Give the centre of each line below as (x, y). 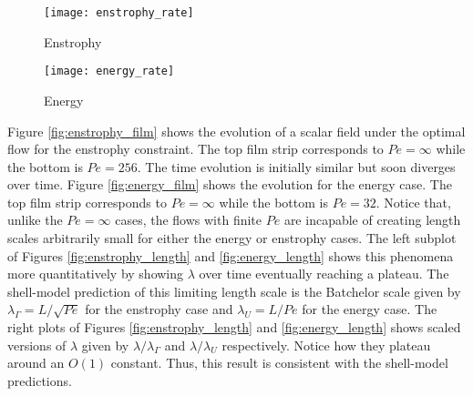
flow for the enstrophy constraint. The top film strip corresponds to (195, 149)
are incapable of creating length (372, 220)
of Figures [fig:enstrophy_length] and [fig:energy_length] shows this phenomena (231, 255)
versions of (37, 345)
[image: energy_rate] (109, 71)
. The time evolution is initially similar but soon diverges (296, 166)
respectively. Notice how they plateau (326, 345)
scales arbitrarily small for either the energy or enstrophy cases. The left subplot (232, 238)
